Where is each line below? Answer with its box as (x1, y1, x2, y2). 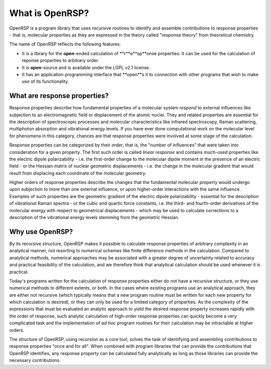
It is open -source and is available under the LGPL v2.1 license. (22, 64, 151, 70)
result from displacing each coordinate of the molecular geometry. (9, 170, 147, 176)
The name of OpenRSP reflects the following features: (9, 41, 121, 47)
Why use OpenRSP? (9, 227, 73, 236)
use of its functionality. (22, 78, 69, 85)
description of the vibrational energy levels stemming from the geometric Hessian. (9, 215, 180, 221)
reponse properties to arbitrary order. (22, 58, 99, 64)
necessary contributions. (9, 357, 61, 363)
